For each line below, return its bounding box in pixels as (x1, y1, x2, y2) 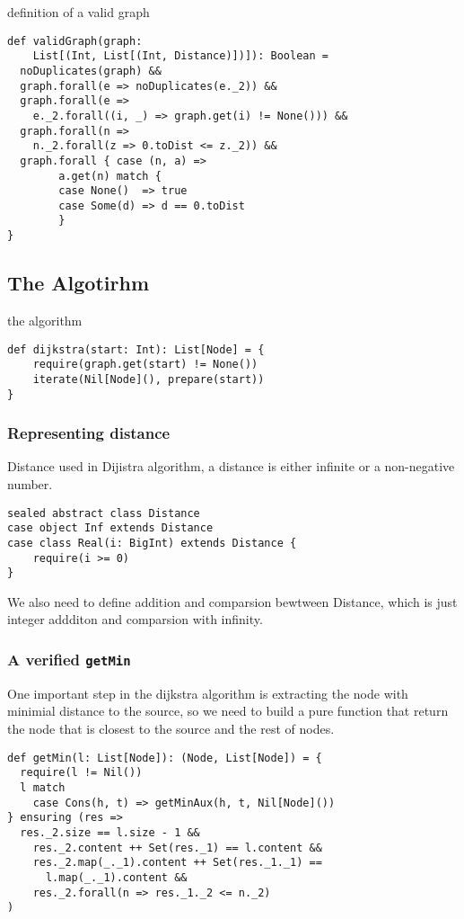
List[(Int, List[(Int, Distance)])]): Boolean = (32, 49, 328, 63)
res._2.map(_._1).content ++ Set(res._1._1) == (32, 856, 322, 870)
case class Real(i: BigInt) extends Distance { (7, 536, 297, 549)
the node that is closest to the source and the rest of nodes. (7, 719, 335, 738)
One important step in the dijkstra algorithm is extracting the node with (7, 683, 408, 702)
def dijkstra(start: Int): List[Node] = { (7, 343, 265, 356)
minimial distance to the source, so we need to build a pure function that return (7, 701, 449, 720)
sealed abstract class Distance (7, 506, 200, 520)
